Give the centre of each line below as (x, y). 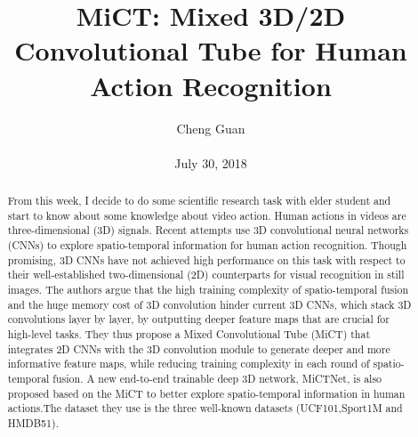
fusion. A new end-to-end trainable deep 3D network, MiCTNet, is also (217, 378)
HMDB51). (33, 422)
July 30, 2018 (211, 162)
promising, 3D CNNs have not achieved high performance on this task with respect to (206, 259)
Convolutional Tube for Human (211, 50)
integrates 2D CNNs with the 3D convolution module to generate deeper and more (199, 348)
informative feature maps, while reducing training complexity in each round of (189, 364)
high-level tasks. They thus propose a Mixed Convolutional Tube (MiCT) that (189, 333)
